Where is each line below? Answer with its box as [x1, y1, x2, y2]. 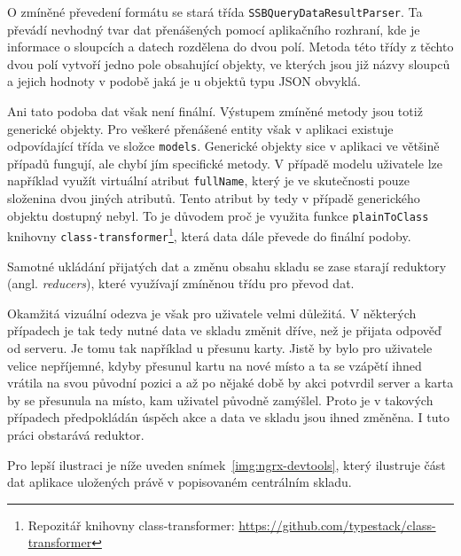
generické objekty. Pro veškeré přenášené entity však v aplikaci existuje [7, 119, 394, 137]
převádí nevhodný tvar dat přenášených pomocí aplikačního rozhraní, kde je [7, 20, 420, 38]
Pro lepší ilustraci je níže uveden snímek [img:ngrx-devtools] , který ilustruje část [7, 455, 446, 474]
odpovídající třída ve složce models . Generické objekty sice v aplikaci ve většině [7, 137, 440, 155]
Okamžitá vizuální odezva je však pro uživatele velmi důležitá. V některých [7, 303, 417, 322]
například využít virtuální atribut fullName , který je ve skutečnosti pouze [7, 171, 410, 190]
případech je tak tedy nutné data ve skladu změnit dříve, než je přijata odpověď [7, 321, 441, 340]
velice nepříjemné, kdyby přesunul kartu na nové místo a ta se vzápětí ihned [7, 356, 422, 374]
